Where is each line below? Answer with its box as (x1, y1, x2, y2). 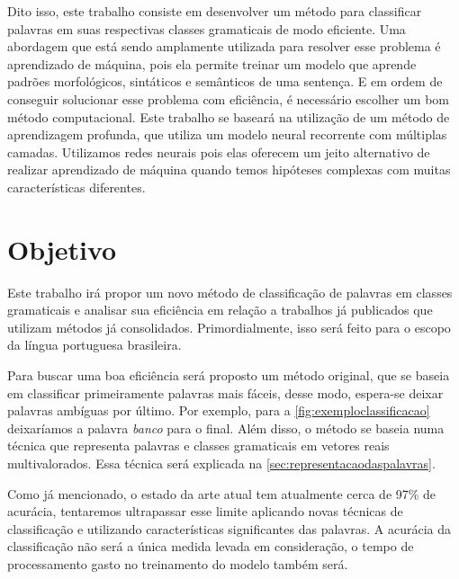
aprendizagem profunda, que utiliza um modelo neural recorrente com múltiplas (7, 125, 447, 144)
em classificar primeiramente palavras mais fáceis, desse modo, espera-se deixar (7, 383, 444, 402)
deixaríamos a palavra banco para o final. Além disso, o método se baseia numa (7, 418, 445, 437)
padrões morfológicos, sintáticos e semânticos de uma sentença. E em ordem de (7, 72, 443, 91)
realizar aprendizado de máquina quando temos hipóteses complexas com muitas (7, 160, 451, 179)
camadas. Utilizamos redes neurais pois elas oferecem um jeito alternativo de (7, 142, 430, 161)
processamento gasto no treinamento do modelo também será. (7, 554, 348, 573)
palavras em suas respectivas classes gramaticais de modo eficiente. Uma (7, 19, 406, 38)
